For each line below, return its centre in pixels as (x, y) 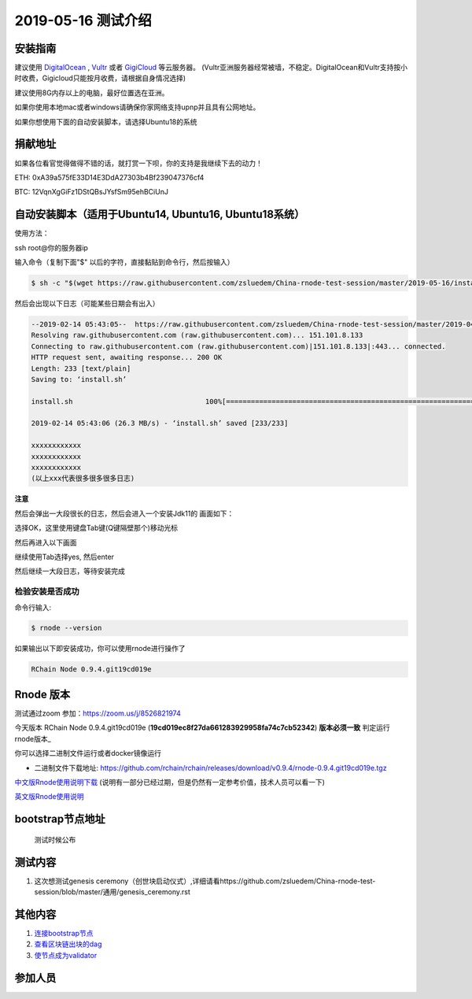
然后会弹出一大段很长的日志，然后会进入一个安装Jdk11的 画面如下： (124, 513)
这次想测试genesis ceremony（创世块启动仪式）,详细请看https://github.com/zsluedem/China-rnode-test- (205, 881)
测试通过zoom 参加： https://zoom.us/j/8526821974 (98, 713)
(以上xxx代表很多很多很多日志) (83, 479)
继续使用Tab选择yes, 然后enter (64, 557)
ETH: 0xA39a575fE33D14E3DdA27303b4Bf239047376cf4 (109, 177)
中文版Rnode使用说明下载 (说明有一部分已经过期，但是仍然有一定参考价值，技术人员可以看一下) (170, 782)
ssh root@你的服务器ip (51, 247)
